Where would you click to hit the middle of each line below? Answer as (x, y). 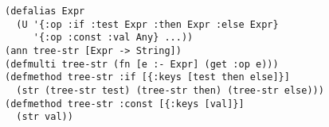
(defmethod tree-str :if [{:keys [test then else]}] (147, 77)
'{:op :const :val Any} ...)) (113, 38)
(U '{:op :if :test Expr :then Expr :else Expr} (147, 24)
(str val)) (45, 117)
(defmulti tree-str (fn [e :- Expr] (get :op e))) (142, 64)
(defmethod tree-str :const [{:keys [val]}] (125, 104)
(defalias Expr (45, 11)
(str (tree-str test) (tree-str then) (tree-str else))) (170, 90)
